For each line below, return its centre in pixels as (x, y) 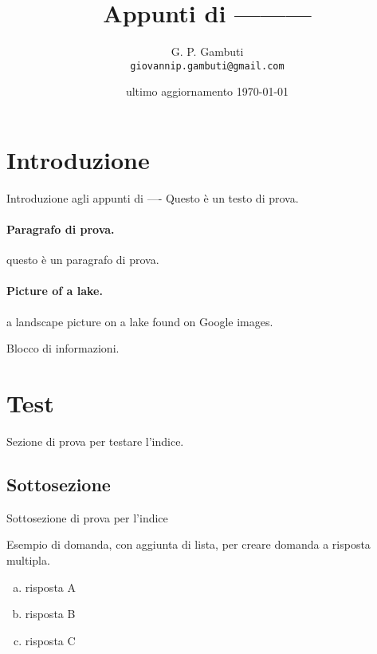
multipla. (28, 559)
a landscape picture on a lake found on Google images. (140, 321)
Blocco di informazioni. (63, 348)
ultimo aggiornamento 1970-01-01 (207, 91)
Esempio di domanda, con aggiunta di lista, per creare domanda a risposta (188, 544)
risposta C (50, 640)
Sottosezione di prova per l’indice (87, 517)
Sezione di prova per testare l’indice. (95, 441)
